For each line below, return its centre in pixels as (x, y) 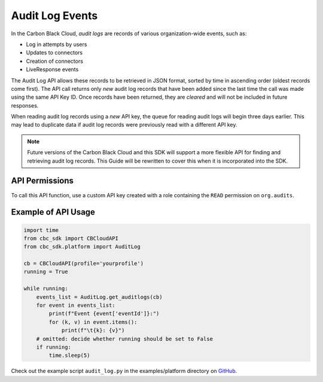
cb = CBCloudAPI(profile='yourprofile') (83, 264)
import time (41, 230)
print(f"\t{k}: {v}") (93, 331)
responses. (25, 105)
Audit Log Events (54, 16)
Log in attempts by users (57, 44)
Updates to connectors (54, 53)
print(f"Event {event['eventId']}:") (104, 314)
